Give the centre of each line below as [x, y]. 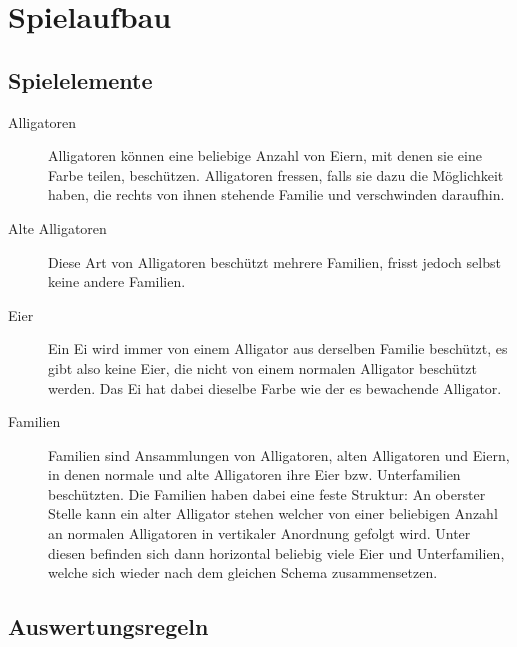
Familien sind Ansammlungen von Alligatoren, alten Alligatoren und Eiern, [279, 454]
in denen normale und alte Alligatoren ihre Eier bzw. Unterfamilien [254, 474]
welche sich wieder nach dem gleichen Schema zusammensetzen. [243, 572]
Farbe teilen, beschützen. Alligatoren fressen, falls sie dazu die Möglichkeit [276, 174]
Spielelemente [80, 79]
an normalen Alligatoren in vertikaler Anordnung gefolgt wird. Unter [259, 533]
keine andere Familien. [117, 281]
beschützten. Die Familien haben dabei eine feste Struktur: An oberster [267, 493]
